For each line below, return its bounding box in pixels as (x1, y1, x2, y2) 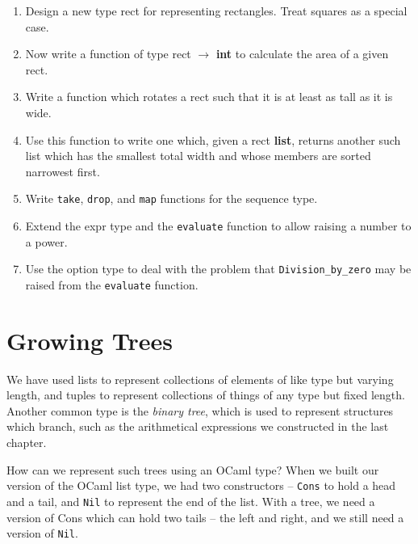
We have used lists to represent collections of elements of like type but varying (6, 370, 394, 387)
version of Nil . (6, 525, 78, 542)
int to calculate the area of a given (215, 45, 389, 62)
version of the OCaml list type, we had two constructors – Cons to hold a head (6, 477, 396, 494)
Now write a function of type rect (25, 45, 191, 62)
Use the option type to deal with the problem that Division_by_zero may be (25, 260, 412, 277)
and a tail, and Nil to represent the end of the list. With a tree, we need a (6, 492, 375, 509)
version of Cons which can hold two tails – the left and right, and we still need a (6, 508, 404, 525)
